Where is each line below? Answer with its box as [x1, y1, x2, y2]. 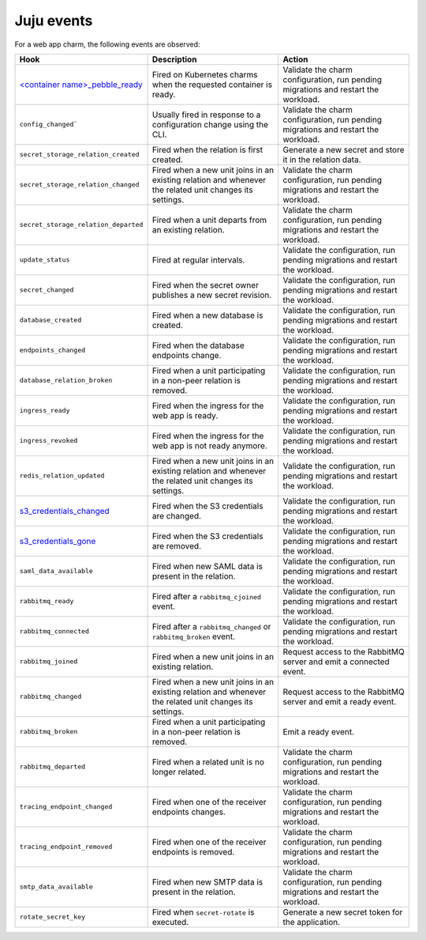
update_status [19, 255, 70, 264]
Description [151, 54, 197, 65]
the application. [282, 916, 341, 927]
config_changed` [19, 120, 78, 129]
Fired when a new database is [151, 309, 263, 320]
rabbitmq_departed [19, 763, 86, 771]
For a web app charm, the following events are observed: [14, 40, 200, 49]
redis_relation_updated [19, 471, 105, 480]
